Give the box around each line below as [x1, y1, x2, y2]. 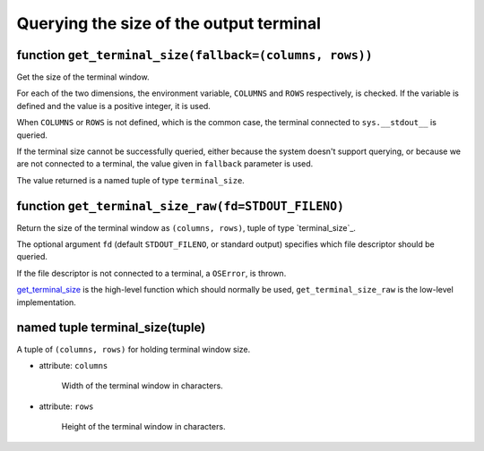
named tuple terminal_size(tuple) [16, 320, 206, 336]
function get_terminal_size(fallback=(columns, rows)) [16, 47, 373, 63]
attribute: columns [39, 360, 108, 370]
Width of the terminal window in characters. [61, 380, 223, 391]
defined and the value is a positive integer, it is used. [16, 100, 211, 111]
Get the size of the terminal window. [16, 72, 150, 82]
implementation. [16, 296, 76, 308]
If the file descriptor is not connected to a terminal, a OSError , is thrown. [16, 268, 287, 278]
